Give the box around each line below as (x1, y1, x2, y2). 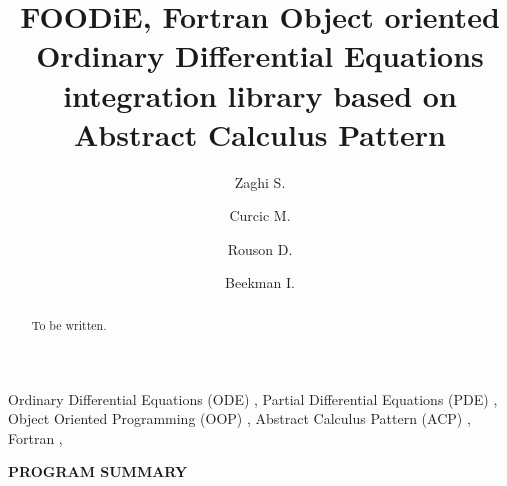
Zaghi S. (234, 171, 286, 192)
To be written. (31, 316, 107, 333)
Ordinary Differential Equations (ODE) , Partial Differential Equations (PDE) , (8, 388, 498, 409)
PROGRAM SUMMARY (8, 461, 188, 482)
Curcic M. (229, 205, 291, 226)
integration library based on (63, 74, 457, 115)
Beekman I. (225, 272, 295, 293)
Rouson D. (227, 238, 293, 259)
